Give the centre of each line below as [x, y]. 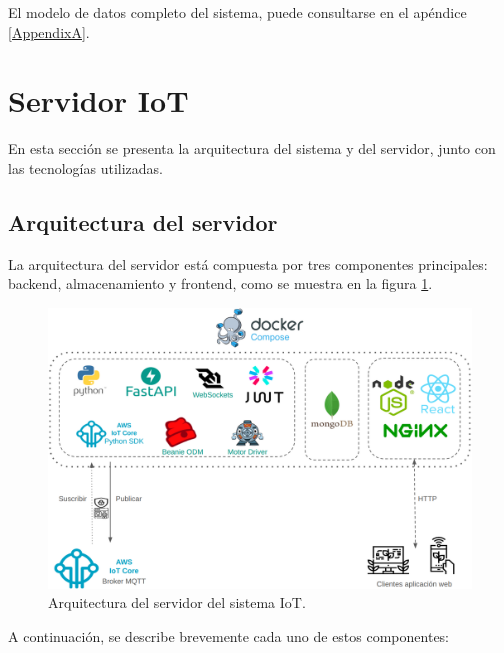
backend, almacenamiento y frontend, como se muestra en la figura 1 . [220, 283]
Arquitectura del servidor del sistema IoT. [177, 602]
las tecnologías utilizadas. [86, 167]
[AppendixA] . [49, 31]
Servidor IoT [98, 100]
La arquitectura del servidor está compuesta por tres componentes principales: [248, 263]
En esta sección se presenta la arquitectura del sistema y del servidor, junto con [252, 148]
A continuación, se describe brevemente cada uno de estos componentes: [229, 635]
